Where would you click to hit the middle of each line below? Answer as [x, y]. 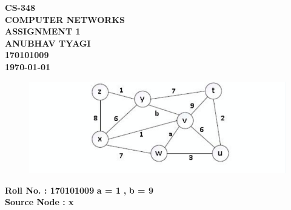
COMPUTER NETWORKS [65, 19]
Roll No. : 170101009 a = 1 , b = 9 [79, 190]
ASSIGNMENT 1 [43, 31]
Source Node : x [39, 202]
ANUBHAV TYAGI [48, 43]
